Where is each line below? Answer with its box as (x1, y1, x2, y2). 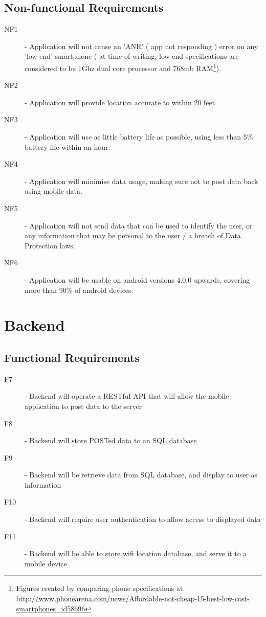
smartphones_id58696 (16, 603, 85, 613)
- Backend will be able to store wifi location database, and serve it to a (25, 548, 247, 559)
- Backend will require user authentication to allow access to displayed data (25, 514, 261, 524)
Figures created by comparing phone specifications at (16, 583, 183, 593)
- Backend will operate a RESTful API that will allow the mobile (25, 391, 229, 401)
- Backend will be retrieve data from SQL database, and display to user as (25, 469, 258, 480)
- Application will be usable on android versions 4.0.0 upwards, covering (25, 274, 250, 285)
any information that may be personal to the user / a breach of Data (25, 230, 241, 241)
